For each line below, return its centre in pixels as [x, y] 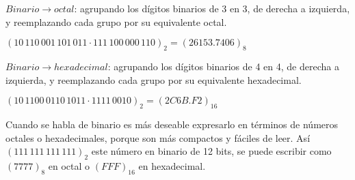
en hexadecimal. [172, 165]
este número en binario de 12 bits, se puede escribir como [211, 151]
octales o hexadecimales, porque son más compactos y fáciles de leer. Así [158, 137]
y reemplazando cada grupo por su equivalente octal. [116, 21]
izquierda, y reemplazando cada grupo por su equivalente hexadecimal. [154, 79]
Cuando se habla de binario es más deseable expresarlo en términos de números [172, 124]
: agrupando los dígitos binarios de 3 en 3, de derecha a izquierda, [212, 8]
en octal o [69, 165]
